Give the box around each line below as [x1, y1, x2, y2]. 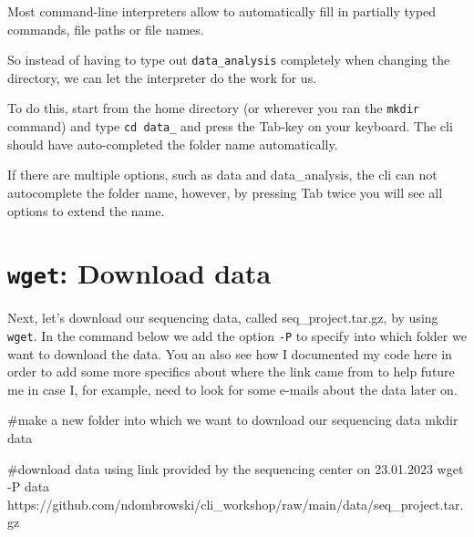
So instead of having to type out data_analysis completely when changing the [7, 50, 450, 69]
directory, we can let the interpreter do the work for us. [7, 67, 317, 87]
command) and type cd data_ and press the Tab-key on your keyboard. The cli [7, 117, 453, 136]
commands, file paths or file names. [7, 19, 204, 38]
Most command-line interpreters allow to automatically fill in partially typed [7, 2, 437, 20]
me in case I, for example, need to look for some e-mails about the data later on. [7, 379, 458, 398]
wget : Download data [7, 254, 272, 292]
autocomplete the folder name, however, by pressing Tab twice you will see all [7, 182, 443, 201]
